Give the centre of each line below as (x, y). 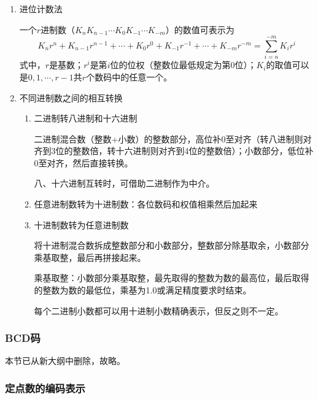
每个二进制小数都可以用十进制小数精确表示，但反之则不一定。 (159, 310)
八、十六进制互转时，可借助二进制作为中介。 (124, 183)
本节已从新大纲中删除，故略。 (65, 361)
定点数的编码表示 (45, 388)
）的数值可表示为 (200, 29)
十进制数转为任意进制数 (81, 224)
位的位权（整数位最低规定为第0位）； (183, 65)
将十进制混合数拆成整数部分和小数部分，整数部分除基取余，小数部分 (172, 245)
